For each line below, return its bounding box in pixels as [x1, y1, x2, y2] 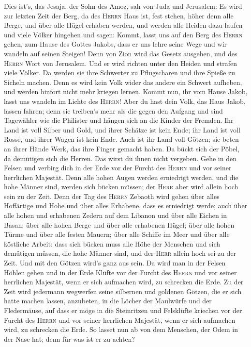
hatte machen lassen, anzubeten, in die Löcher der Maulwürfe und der [4, 296, 212, 306]
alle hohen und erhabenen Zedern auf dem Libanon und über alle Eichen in [4, 210, 227, 220]
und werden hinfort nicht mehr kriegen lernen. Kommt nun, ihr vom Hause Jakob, [4, 86, 248, 97]
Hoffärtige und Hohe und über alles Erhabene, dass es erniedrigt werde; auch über [4, 200, 248, 211]
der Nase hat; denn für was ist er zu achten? [4, 333, 135, 344]
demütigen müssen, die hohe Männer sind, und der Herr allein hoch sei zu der [4, 248, 236, 258]
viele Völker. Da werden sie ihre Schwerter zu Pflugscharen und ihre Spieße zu [4, 67, 235, 78]
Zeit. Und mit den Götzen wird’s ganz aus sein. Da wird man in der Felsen [4, 258, 226, 268]
